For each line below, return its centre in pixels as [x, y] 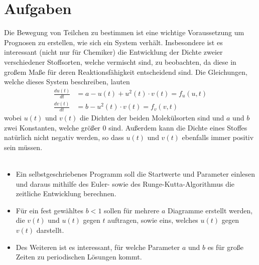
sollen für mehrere [132, 210]
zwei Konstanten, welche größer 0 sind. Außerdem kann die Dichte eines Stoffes [126, 127]
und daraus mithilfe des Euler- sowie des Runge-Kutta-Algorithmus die [125, 183]
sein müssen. [23, 147]
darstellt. [50, 230]
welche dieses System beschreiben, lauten [67, 82]
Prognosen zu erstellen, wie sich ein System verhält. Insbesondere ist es [113, 42]
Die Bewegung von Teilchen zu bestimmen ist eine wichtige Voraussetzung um [124, 32]
